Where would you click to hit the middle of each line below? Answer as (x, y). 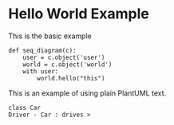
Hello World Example (79, 14)
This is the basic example (50, 36)
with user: (41, 71)
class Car (25, 107)
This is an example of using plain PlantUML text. (87, 93)
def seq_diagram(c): (43, 50)
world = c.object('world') (67, 64)
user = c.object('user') (64, 57)
